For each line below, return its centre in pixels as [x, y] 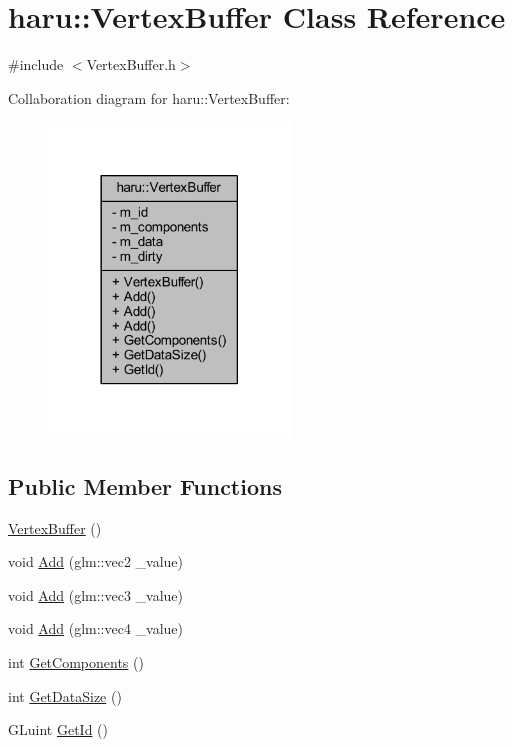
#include [36, 64]
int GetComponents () [76, 661]
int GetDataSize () [65, 695]
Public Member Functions [145, 485]
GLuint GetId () [58, 729]
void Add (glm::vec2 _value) [96, 561]
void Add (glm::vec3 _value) [96, 594]
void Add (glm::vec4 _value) [96, 628]
